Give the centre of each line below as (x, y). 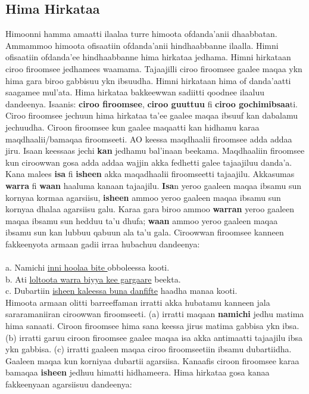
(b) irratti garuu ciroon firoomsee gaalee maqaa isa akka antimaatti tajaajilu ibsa (154, 337)
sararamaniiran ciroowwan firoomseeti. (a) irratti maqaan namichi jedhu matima (155, 314)
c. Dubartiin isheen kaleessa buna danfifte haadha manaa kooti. (121, 291)
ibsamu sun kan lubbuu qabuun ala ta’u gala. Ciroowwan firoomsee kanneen (145, 232)
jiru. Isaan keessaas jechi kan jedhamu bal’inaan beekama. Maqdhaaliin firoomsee (155, 151)
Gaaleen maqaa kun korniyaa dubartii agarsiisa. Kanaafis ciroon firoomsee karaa (152, 360)
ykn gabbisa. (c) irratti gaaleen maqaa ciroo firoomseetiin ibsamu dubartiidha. (149, 349)
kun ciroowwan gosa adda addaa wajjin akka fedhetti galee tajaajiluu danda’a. (149, 162)
